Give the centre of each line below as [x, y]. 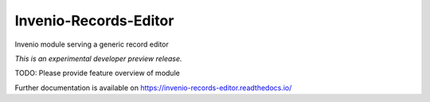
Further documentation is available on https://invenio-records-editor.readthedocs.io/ [153, 88]
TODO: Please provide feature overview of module [98, 73]
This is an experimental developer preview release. [98, 59]
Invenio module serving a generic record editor [92, 44]
